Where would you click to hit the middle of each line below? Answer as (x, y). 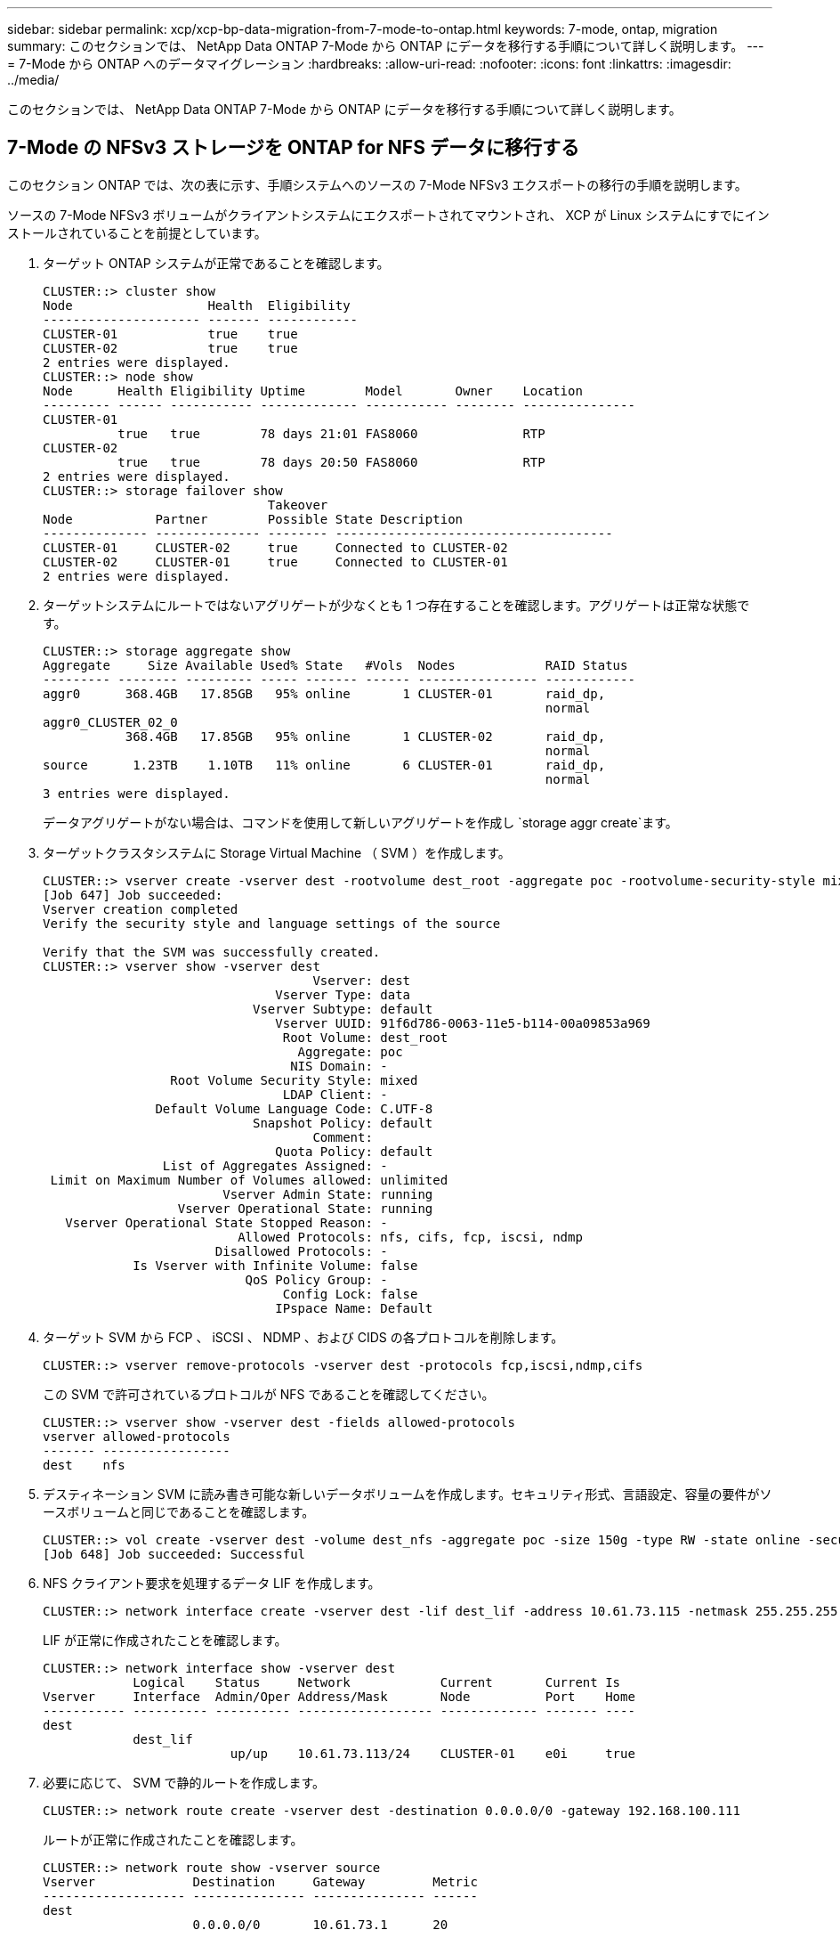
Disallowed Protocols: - (301, 1251)
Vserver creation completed (141, 909)
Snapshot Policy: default (343, 1123)
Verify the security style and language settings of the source (272, 923)
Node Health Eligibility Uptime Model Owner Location (313, 391)
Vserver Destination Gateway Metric (260, 1881)
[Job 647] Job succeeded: (133, 895)
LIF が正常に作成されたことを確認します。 (165, 1640)
